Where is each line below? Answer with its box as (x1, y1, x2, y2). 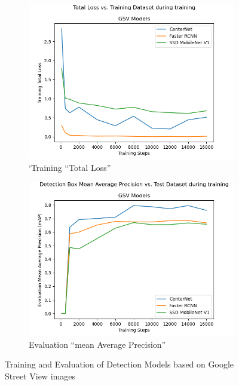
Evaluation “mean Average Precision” (29, 338, 166, 350)
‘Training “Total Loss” (29, 161, 111, 173)
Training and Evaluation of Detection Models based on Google (5, 358, 234, 370)
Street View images (5, 369, 75, 382)
